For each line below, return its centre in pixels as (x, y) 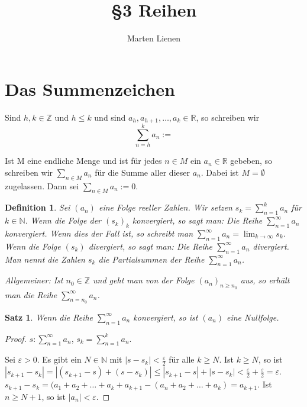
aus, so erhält (265, 280)
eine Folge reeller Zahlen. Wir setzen (165, 207)
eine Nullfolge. (253, 317)
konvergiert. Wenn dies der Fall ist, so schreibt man (99, 233)
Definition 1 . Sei (38, 207)
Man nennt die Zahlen (45, 259)
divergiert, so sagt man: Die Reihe (151, 246)
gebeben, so (251, 161)
